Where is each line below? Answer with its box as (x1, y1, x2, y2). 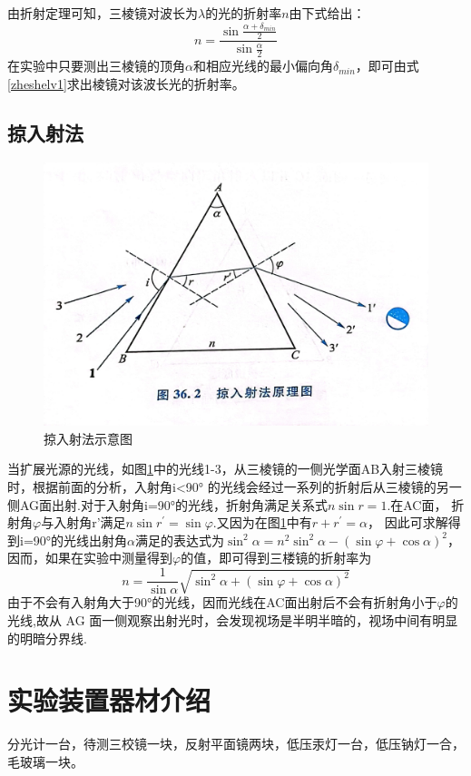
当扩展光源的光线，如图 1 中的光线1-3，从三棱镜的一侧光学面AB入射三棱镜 (7, 459, 444, 478)
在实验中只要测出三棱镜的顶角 (7, 56, 185, 75)
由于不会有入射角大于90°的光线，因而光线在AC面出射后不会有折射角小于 (7, 593, 437, 612)
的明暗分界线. (7, 628, 87, 647)
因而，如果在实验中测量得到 (7, 548, 172, 567)
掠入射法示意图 (44, 428, 132, 447)
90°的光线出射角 (33, 530, 128, 549)
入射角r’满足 (54, 513, 126, 532)
